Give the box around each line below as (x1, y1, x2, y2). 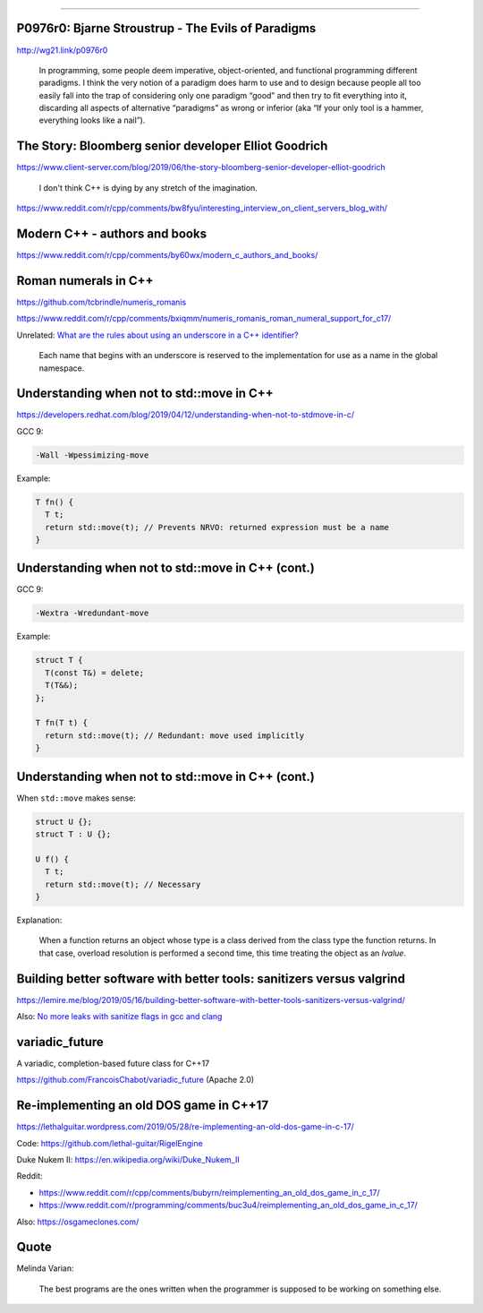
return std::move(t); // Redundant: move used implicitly (45, 730, 305, 741)
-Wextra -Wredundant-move (35, 608, 149, 618)
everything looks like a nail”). (38, 115, 146, 125)
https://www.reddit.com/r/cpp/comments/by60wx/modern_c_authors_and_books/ (16, 250, 318, 261)
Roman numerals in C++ (16, 273, 154, 288)
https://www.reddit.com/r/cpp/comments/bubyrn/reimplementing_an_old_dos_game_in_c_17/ (38, 1187, 380, 1197)
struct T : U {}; (35, 829, 112, 839)
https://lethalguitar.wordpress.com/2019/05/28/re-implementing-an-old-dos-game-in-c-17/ (16, 1121, 355, 1132)
